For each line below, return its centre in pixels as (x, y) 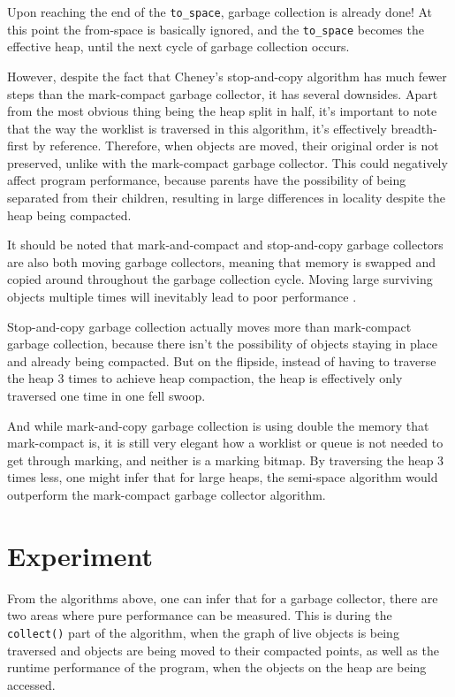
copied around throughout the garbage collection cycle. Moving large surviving (220, 279)
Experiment (80, 555)
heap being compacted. (69, 214)
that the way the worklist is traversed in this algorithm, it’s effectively (197, 128)
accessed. (31, 684)
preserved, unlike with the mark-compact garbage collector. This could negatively (227, 162)
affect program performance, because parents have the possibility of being (207, 180)
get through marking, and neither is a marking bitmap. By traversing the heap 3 (226, 460)
